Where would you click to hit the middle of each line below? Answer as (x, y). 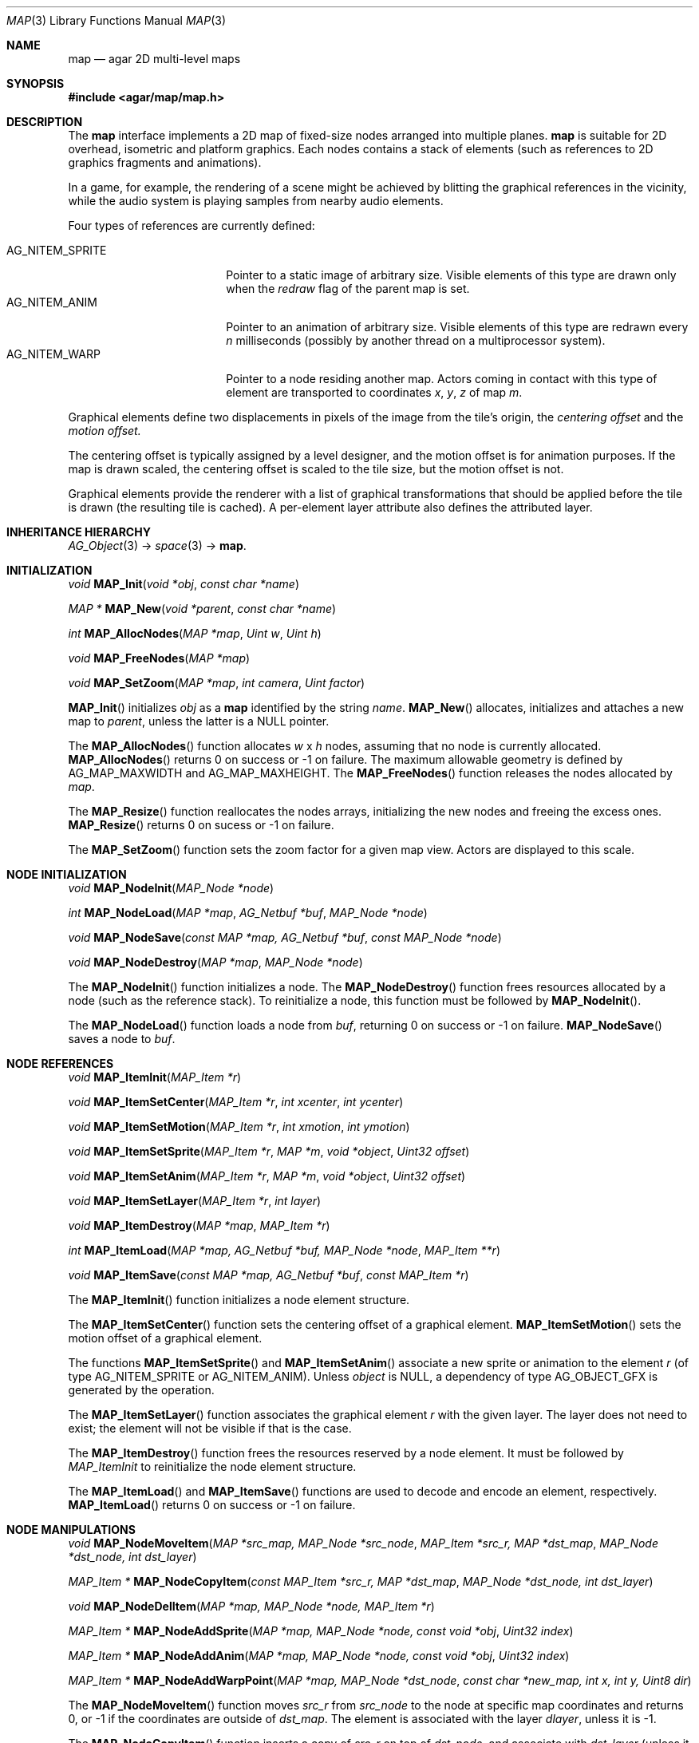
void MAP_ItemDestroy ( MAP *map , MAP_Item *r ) (199, 1225)
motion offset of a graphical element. (165, 1338)
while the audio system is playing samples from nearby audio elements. (256, 201)
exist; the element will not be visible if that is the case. (210, 1428)
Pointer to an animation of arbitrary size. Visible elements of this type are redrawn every (457, 327)
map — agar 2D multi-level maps (154, 59)
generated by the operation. (141, 1390)
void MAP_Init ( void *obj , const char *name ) (184, 584)
